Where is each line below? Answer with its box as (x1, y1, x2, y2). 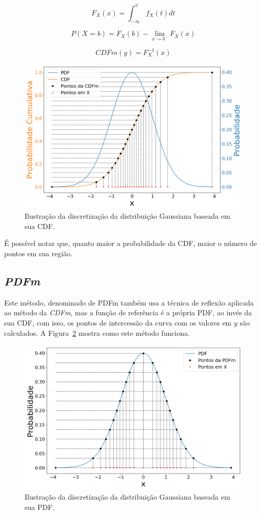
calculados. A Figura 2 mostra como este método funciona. (4, 327, 190, 338)
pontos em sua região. (4, 248, 73, 258)
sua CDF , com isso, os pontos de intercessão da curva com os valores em (4, 317, 232, 328)
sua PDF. (25, 501, 55, 512)
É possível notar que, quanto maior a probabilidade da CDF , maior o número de (4, 238, 257, 249)
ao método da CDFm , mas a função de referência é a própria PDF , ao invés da (4, 307, 252, 318)
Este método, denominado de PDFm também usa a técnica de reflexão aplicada (4, 297, 254, 308)
